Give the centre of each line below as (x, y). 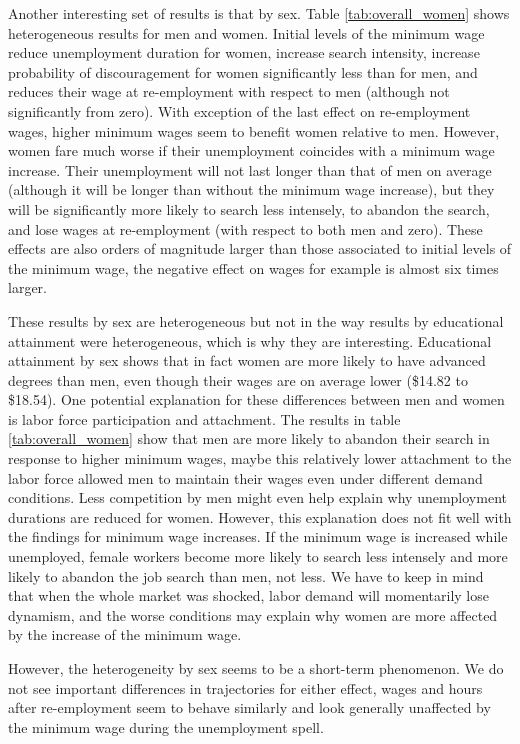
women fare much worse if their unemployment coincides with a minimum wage (251, 150)
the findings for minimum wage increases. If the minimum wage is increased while (258, 536)
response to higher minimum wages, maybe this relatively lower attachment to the (260, 458)
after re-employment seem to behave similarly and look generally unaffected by (249, 707)
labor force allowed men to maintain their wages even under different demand (245, 477)
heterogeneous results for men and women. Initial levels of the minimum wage (246, 32)
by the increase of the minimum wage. (125, 634)
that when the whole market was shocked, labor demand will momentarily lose (248, 595)
